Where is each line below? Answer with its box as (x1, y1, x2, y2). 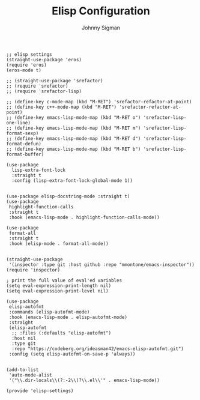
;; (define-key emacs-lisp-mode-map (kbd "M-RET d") (6, 135, 141, 142)
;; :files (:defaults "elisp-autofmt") (11, 330, 112, 336)
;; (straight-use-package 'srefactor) (6, 77, 103, 83)
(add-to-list (6, 366, 39, 373)
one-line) (6, 120, 31, 126)
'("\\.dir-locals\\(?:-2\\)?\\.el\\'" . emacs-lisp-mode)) (8, 377, 160, 383)
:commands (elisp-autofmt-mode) (8, 309, 90, 315)
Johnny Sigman (81, 24, 121, 31)
